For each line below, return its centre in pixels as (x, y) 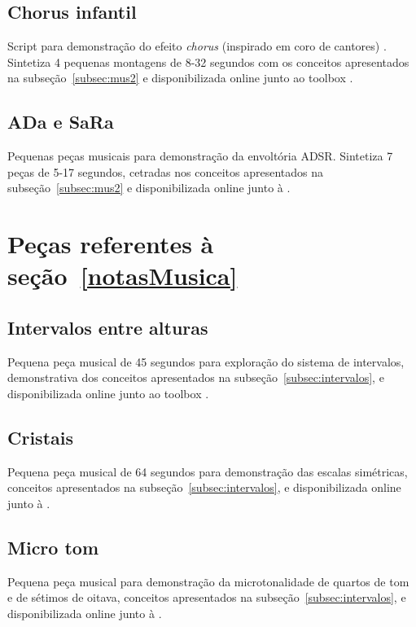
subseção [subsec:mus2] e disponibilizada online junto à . (149, 188)
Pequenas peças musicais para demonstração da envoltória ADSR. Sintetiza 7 (200, 156)
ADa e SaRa (61, 122)
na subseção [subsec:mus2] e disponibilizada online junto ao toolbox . (180, 78)
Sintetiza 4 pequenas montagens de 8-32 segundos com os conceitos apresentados (208, 61)
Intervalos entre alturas (108, 327)
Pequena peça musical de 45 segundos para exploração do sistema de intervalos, (206, 361)
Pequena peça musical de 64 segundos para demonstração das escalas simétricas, (208, 471)
